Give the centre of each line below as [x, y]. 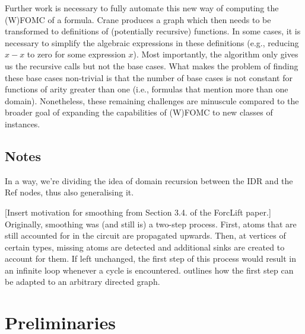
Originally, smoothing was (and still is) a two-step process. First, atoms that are [151, 224]
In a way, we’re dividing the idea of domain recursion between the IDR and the [149, 180]
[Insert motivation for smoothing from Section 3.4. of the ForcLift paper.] [138, 212]
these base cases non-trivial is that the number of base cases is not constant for [149, 77]
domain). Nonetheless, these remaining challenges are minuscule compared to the [152, 100]
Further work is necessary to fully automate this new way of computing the [142, 8]
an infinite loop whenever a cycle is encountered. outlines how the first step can [149, 270]
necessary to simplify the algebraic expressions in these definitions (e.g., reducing [152, 42]
